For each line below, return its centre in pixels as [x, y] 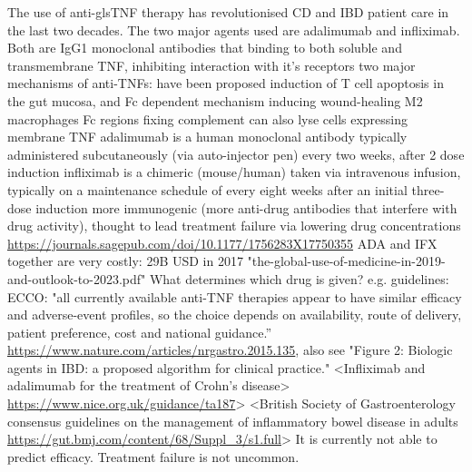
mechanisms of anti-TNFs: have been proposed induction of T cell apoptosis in [226, 83]
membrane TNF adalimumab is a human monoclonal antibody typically [207, 137]
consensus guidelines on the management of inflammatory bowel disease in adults [233, 421]
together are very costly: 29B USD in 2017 [125, 261]
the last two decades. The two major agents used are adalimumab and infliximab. [234, 29]
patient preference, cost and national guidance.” [140, 332]
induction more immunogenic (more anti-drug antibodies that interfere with [246, 207]
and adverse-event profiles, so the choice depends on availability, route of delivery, [235, 315]
